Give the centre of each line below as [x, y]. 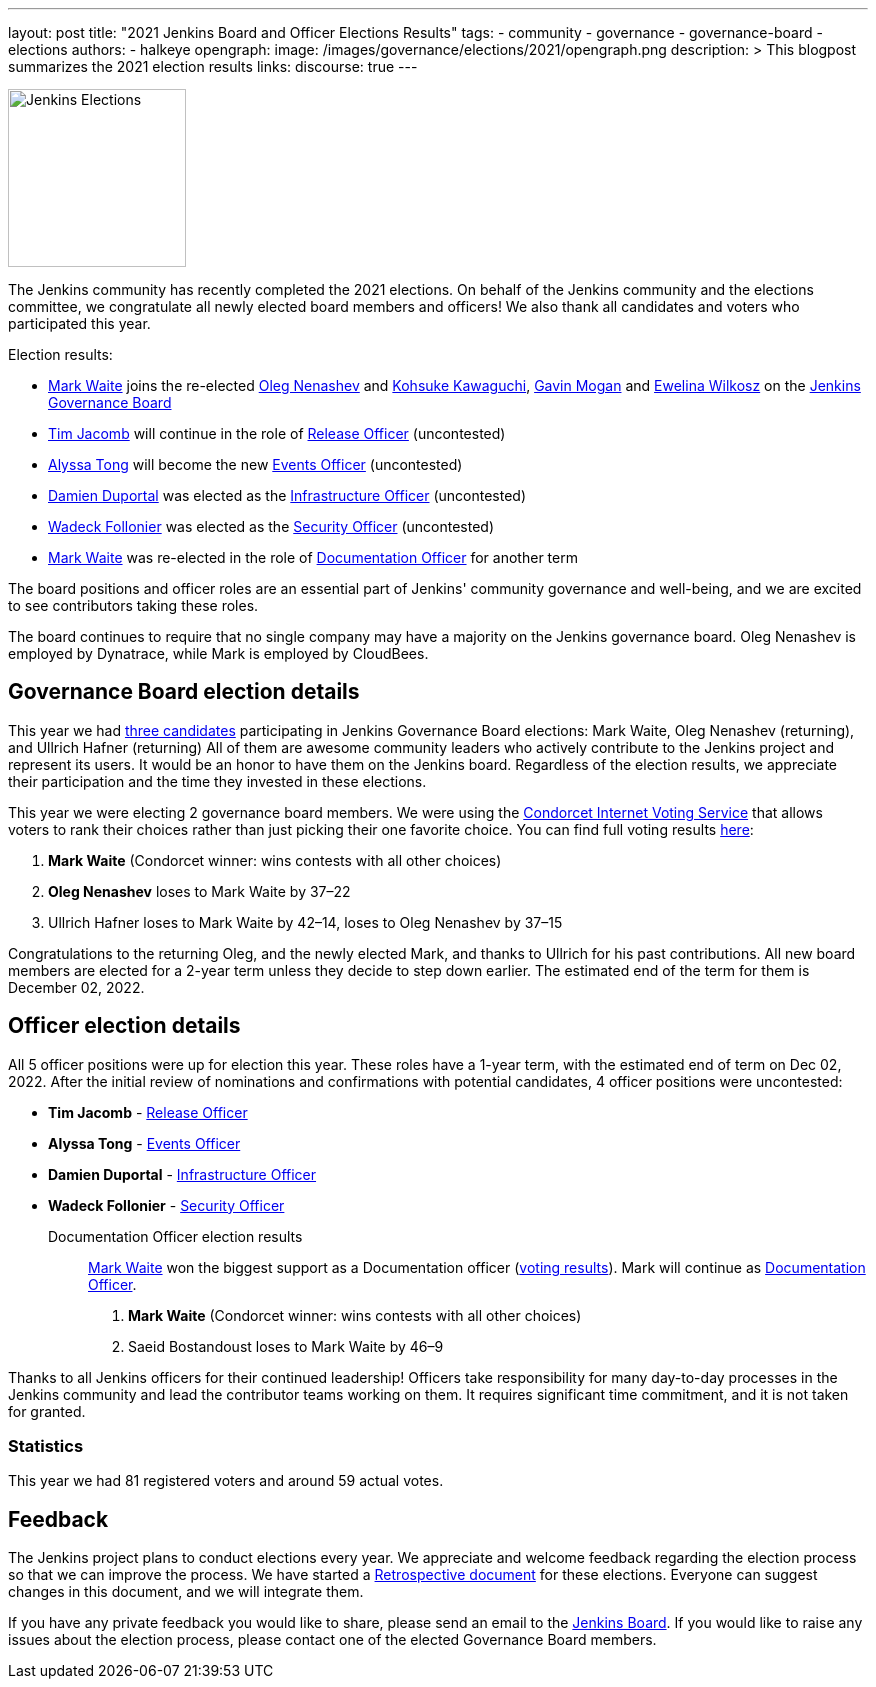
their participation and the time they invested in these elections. [217, 781]
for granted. [47, 1411]
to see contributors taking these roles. [133, 605]
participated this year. [79, 323]
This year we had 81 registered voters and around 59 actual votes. [226, 1481]
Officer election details [124, 1026]
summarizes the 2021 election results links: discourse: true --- [213, 66]
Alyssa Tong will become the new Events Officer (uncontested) [255, 464]
